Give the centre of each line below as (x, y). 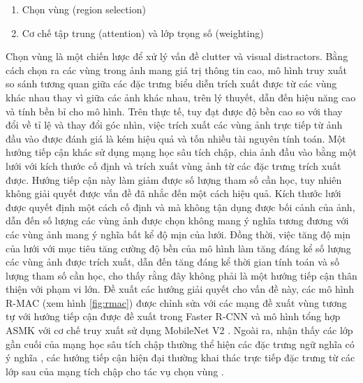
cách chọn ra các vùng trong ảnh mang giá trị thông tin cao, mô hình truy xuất (177, 70)
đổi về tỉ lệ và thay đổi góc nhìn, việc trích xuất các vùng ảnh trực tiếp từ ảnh (174, 125)
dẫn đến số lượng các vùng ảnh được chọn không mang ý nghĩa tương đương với (177, 221)
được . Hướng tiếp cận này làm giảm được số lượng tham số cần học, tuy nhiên (174, 179)
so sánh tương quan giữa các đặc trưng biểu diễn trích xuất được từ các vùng (171, 84)
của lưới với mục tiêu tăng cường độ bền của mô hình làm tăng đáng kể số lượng (178, 248)
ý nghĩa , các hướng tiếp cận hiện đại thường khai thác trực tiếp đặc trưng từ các (180, 357)
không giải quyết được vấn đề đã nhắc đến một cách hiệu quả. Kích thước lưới (173, 193)
